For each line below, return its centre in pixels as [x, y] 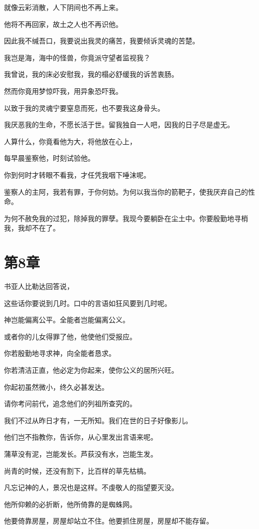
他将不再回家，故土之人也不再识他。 [63, 24]
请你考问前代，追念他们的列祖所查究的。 [70, 403]
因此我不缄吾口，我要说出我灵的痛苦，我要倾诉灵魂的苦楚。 [102, 41]
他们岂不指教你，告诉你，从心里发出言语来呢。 [81, 437]
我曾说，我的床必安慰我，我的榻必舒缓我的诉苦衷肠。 [91, 74]
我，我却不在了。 [32, 228]
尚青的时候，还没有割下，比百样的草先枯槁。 [77, 470]
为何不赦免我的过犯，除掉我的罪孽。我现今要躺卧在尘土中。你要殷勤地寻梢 [126, 218]
